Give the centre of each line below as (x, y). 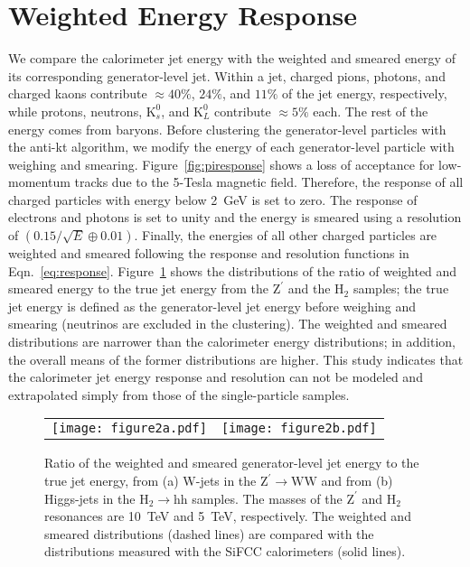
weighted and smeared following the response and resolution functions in (209, 253)
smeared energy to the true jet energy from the (139, 288)
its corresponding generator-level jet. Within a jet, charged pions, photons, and (227, 75)
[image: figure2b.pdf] (299, 428)
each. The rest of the (371, 111)
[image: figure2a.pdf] (129, 428)
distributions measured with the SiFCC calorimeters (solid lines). (225, 551)
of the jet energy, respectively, (365, 93)
